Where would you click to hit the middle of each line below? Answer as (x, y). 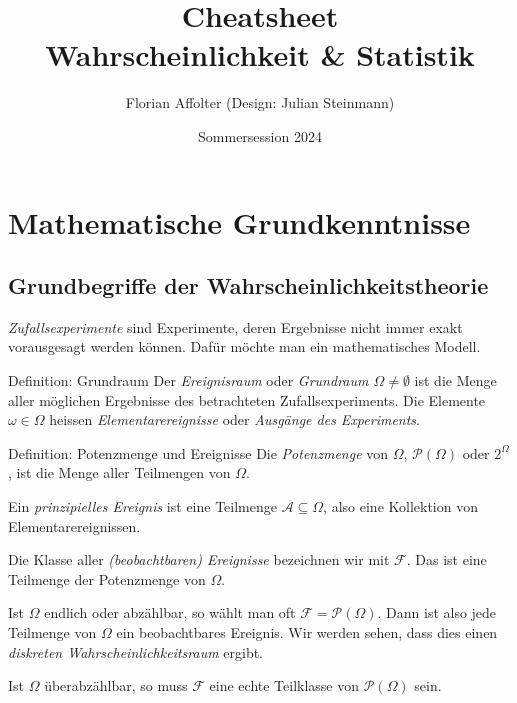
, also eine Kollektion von (400, 506)
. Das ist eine (446, 559)
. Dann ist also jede (437, 612)
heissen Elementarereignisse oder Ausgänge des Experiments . (234, 419)
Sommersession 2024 (260, 135)
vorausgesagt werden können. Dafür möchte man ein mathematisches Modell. (244, 346)
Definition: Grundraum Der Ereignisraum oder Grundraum (188, 380)
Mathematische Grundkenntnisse (239, 221)
